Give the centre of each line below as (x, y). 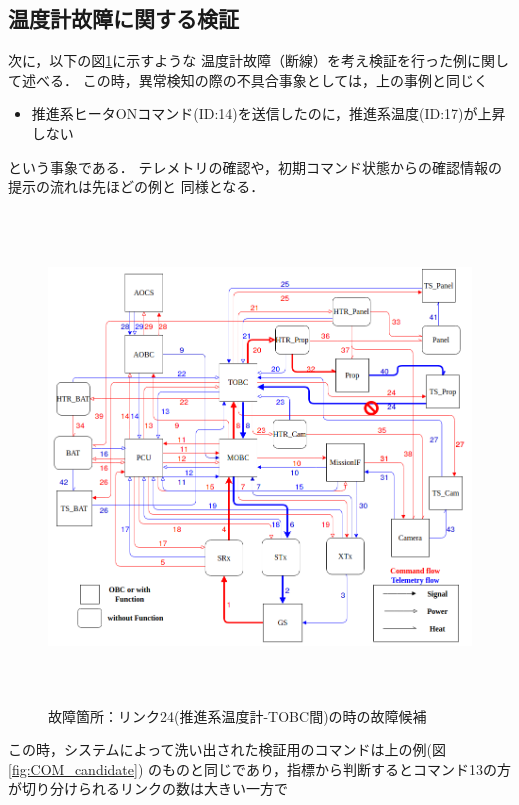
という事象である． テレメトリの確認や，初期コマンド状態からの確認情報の (255, 166)
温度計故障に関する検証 (123, 18)
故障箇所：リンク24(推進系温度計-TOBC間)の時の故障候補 (237, 715)
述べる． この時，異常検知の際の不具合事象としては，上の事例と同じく (254, 79)
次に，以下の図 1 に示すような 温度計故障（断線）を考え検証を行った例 (237, 60)
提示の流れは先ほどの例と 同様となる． (136, 186)
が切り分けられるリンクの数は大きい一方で (148, 788)
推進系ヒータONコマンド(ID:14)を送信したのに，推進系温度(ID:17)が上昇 (268, 113)
